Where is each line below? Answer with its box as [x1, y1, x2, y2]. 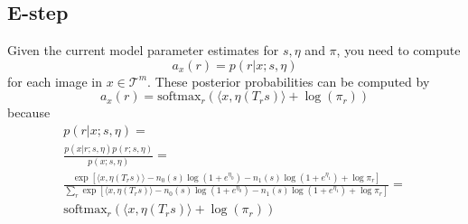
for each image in [7, 71, 103, 90]
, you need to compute [336, 41, 461, 60]
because [7, 103, 51, 122]
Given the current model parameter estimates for [7, 41, 279, 60]
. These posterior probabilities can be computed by [147, 71, 430, 90]
